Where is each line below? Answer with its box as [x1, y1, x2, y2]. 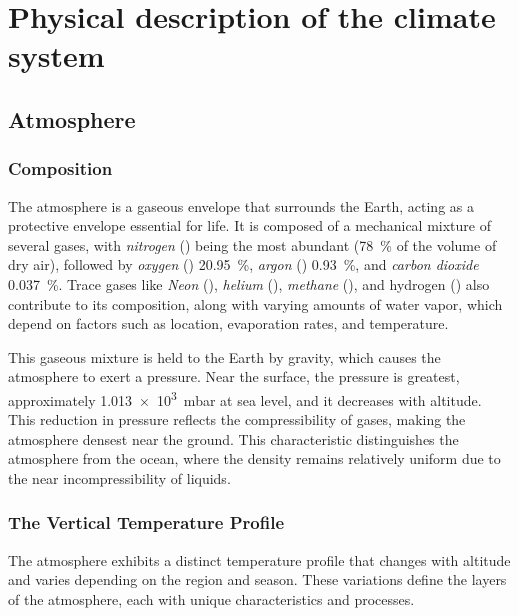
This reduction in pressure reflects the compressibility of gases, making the [8, 409, 466, 430]
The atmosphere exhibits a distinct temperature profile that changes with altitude [8, 549, 511, 570]
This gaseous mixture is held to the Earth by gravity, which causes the [8, 346, 441, 367]
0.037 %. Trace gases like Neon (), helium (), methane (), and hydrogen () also [8, 273, 490, 294]
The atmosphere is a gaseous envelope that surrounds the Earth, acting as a [8, 195, 474, 216]
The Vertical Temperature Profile [8, 510, 284, 535]
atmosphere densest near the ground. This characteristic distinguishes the [8, 428, 459, 449]
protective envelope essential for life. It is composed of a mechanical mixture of [8, 215, 491, 236]
